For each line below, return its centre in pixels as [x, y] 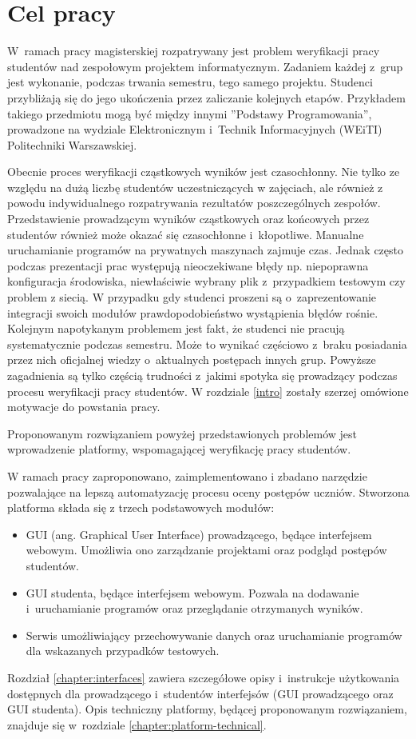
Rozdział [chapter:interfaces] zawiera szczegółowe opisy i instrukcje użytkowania [204, 677]
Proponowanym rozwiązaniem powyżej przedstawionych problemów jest [182, 433]
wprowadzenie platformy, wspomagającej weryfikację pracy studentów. [179, 449]
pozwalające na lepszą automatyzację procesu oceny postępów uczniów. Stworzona [208, 491]
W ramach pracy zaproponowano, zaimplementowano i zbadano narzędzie [187, 475]
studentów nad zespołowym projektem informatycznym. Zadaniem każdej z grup [205, 66]
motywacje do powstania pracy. [84, 407]
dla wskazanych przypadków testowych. [123, 651]
